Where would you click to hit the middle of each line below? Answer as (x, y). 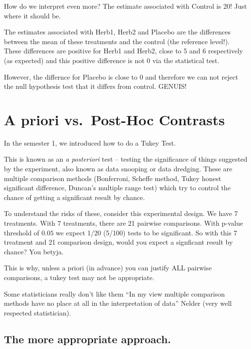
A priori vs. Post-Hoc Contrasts (115, 119)
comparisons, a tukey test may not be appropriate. (79, 277)
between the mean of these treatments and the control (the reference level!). (117, 41)
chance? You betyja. (34, 251)
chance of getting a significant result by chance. (75, 197)
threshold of (22, 232)
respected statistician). (38, 312)
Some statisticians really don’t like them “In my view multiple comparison (114, 293)
